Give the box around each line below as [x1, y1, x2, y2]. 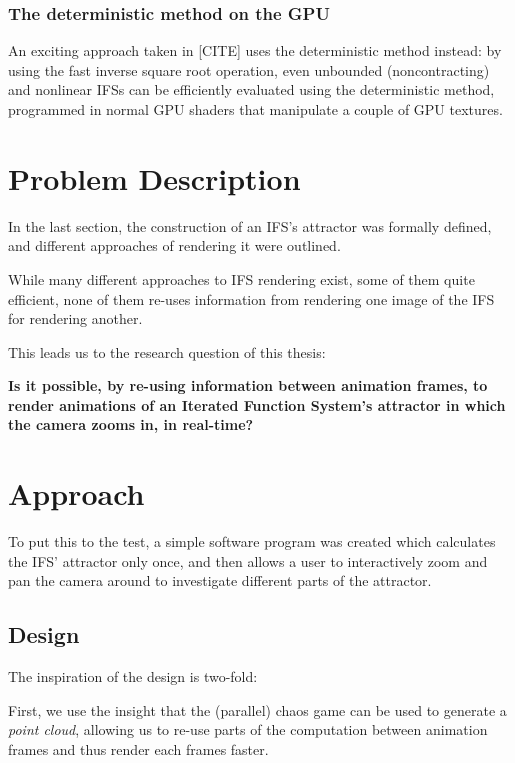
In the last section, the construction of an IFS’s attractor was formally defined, [8, 215, 492, 236]
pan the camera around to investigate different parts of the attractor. [8, 570, 432, 591]
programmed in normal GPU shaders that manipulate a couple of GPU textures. [8, 99, 503, 119]
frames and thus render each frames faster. [8, 738, 269, 759]
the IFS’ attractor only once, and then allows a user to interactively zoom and [8, 550, 488, 571]
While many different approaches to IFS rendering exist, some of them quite [8, 268, 475, 289]
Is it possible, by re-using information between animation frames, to [8, 375, 488, 396]
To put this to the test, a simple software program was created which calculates [8, 531, 496, 552]
